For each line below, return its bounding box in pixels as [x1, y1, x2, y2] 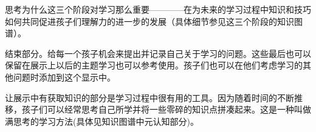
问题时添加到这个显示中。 [13, 70, 115, 83]
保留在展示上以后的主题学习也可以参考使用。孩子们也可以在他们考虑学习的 [5, 59, 303, 71]
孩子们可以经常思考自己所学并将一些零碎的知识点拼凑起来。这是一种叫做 [21, 103, 311, 116]
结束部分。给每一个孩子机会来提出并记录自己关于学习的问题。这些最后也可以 [5, 47, 311, 59]
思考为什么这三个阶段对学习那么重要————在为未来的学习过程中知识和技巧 [5, 3, 311, 15]
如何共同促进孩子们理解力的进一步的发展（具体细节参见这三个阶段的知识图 [5, 15, 303, 27]
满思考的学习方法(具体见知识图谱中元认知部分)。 [5, 114, 199, 127]
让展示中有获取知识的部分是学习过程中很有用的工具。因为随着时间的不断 [5, 91, 294, 104]
